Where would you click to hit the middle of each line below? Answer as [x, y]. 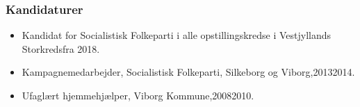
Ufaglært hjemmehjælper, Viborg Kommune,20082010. [138, 95]
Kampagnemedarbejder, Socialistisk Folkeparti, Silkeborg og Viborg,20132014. [188, 72]
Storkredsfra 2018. [61, 48]
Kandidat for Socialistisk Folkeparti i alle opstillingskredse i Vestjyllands [177, 35]
